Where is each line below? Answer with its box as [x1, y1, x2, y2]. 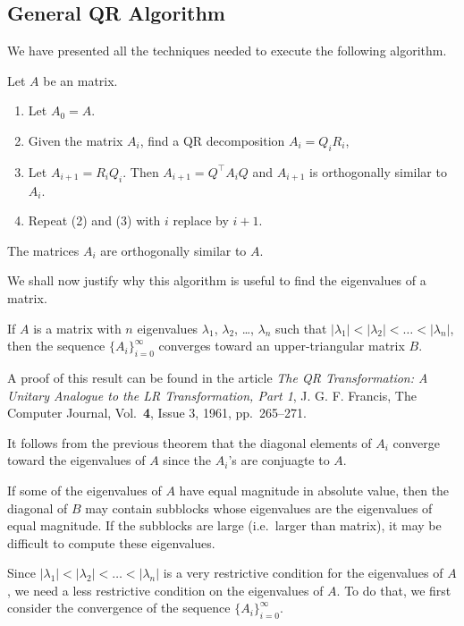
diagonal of [7, 498, 68, 517]
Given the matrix [28, 131, 123, 149]
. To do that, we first [336, 580, 451, 599]
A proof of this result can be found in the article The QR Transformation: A [7, 368, 428, 386]
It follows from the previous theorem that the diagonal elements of [7, 433, 372, 452]
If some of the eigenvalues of [7, 480, 162, 499]
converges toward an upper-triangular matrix [158, 336, 405, 355]
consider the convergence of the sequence [7, 598, 231, 617]
